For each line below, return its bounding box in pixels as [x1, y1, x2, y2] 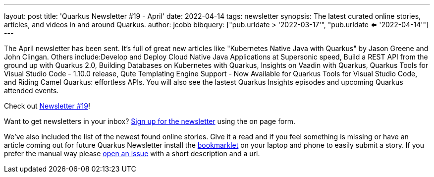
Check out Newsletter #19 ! [4, 102, 91, 110]
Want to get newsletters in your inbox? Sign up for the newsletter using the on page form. [4, 117, 296, 125]
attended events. [4, 86, 59, 95]
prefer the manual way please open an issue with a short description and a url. [4, 149, 260, 158]
